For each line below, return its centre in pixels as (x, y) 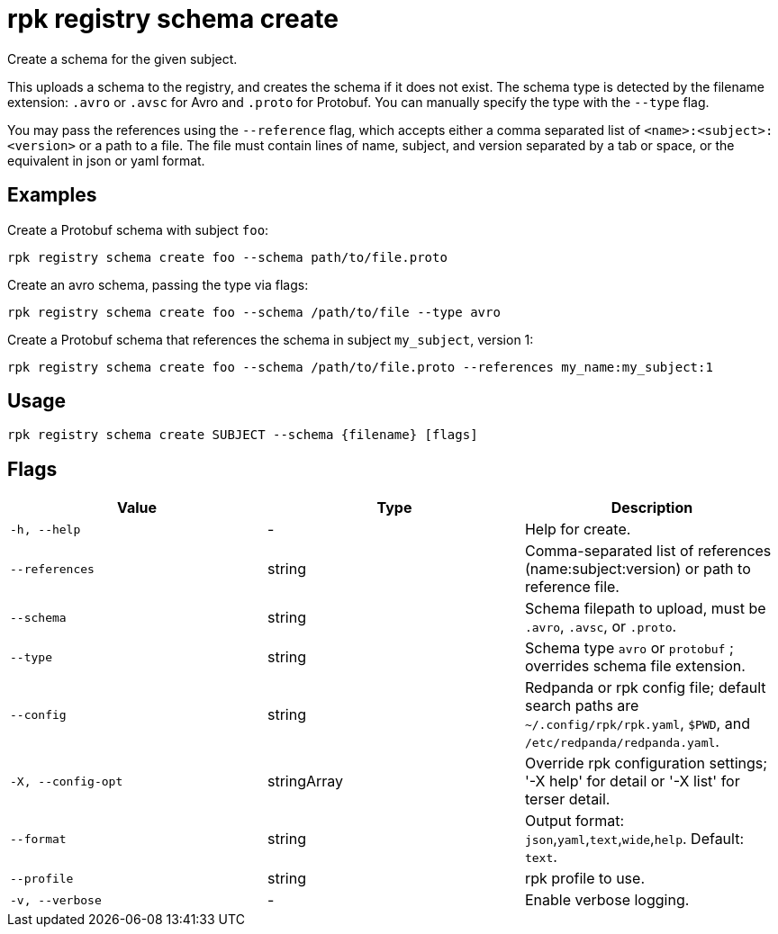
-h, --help (45, 529)
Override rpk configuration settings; (646, 763)
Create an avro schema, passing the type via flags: (158, 284)
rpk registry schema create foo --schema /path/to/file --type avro (254, 312)
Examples (52, 195)
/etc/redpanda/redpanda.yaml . (622, 742)
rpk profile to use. (584, 879)
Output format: (574, 821)
